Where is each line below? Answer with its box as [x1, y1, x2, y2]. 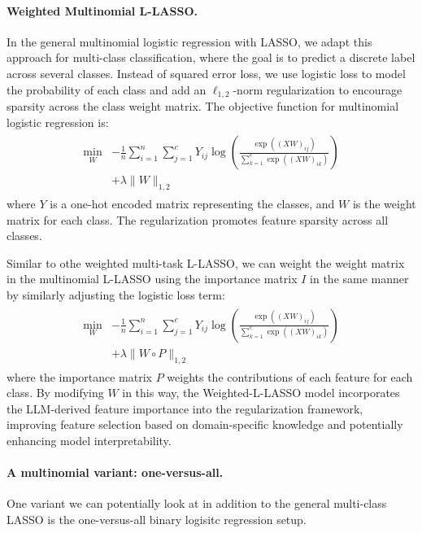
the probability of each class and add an [7, 81, 207, 98]
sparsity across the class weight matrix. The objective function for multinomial [7, 98, 399, 115]
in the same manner [310, 270, 409, 287]
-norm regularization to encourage [233, 81, 402, 98]
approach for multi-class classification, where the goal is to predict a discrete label [7, 49, 415, 66]
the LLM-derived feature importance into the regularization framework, [7, 400, 363, 417]
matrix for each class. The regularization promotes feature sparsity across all [7, 211, 389, 228]
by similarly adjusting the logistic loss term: [7, 286, 225, 304]
